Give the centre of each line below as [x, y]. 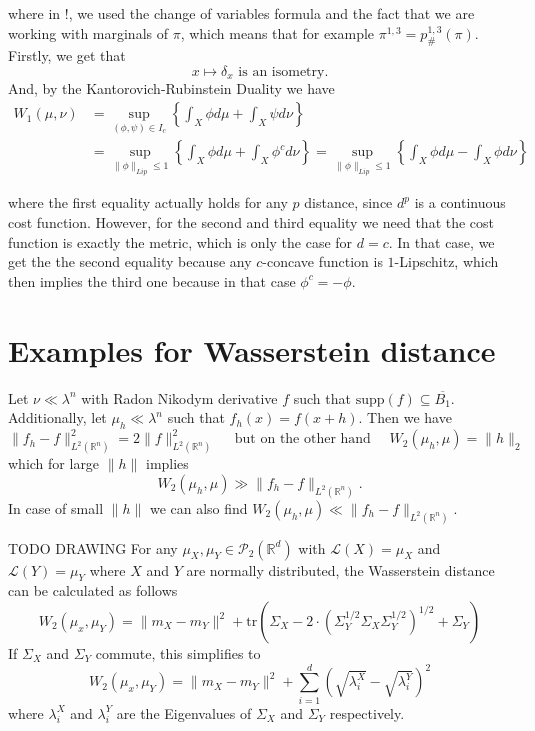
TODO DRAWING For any [93, 547]
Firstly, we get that [67, 55]
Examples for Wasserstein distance [252, 349]
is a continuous [460, 202]
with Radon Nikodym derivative [179, 397]
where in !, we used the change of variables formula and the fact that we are [241, 13]
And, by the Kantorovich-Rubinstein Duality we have [171, 88]
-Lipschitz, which [446, 261]
